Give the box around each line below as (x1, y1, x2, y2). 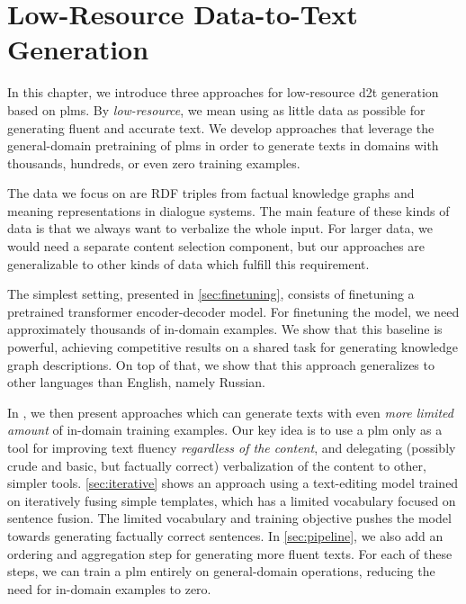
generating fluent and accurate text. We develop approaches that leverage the (7, 118, 435, 137)
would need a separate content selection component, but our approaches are (7, 237, 425, 256)
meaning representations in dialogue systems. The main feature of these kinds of (7, 201, 450, 220)
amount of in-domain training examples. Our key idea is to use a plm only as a (7, 420, 443, 439)
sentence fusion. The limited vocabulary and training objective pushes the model (7, 509, 452, 527)
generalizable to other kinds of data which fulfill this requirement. (7, 254, 370, 273)
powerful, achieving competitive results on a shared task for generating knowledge (7, 338, 459, 356)
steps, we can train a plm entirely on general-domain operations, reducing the (7, 562, 435, 581)
